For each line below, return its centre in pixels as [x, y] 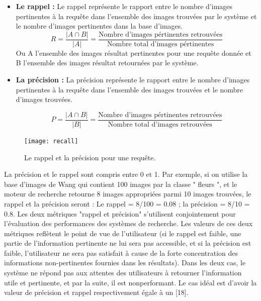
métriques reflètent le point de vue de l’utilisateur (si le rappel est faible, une [123, 233]
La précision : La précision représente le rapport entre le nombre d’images [133, 80]
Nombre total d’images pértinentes [161, 44]
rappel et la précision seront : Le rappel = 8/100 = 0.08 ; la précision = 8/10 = [127, 203]
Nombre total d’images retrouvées [160, 124]
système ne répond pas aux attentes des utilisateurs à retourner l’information [123, 273]
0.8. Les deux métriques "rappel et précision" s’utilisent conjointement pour [120, 213]
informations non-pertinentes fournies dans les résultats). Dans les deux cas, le [125, 263]
